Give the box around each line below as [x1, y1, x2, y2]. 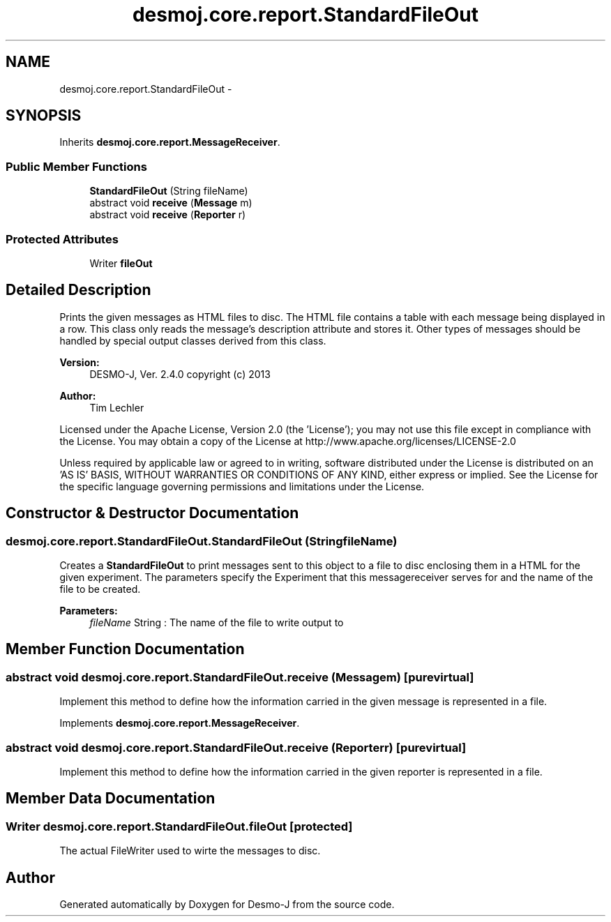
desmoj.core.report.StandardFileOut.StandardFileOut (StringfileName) [6, 534, 398, 548]
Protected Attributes [6, 232, 119, 246]
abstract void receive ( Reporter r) [89, 209, 246, 221]
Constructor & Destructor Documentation [6, 504, 299, 522]
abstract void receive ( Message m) [89, 197, 252, 209]
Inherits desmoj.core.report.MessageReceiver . [59, 136, 280, 149]
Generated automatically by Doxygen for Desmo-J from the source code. [59, 898, 395, 911]
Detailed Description [6, 281, 151, 299]
